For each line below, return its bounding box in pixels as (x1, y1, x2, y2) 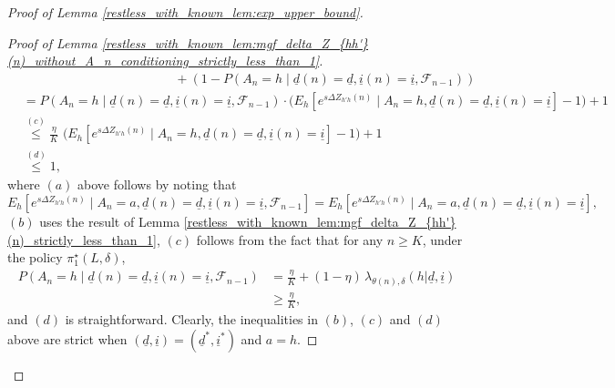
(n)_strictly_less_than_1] (7, 230, 158, 249)
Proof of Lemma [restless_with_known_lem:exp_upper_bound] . (7, 3, 364, 21)
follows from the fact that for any (196, 230, 384, 249)
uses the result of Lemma (39, 211, 180, 230)
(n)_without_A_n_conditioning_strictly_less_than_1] (7, 51, 320, 70)
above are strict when (7, 329, 128, 348)
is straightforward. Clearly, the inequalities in (65, 310, 318, 329)
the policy (7, 248, 63, 267)
